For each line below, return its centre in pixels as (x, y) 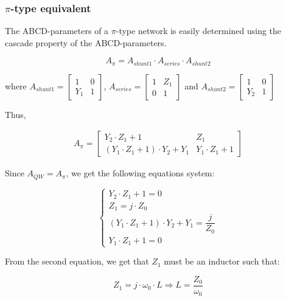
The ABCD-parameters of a (57, 31)
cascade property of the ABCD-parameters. (86, 42)
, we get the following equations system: (140, 173)
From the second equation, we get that (77, 261)
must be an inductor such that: (222, 261)
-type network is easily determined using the (199, 31)
